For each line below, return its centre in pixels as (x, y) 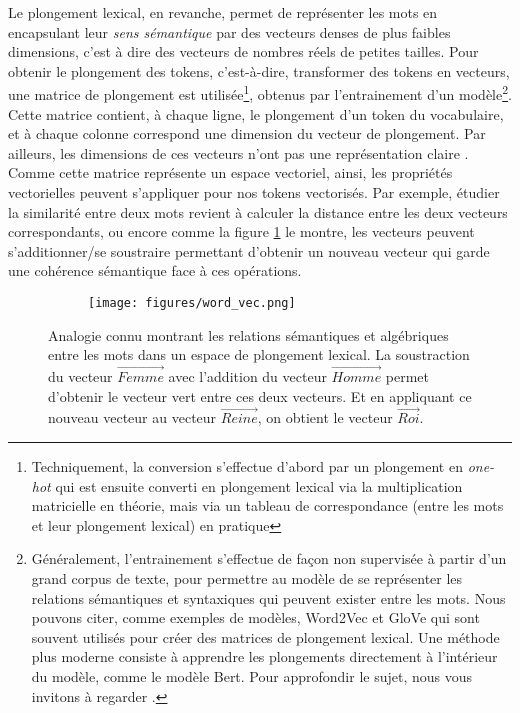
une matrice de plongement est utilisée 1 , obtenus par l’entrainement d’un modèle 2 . (260, 93)
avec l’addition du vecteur (247, 376)
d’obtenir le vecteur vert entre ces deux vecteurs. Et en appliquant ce (260, 395)
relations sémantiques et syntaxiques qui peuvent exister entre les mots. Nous (268, 597)
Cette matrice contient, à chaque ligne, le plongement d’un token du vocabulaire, (256, 113)
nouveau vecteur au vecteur (132, 417)
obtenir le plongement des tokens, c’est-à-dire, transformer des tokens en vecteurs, (259, 70)
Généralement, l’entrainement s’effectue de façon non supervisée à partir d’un (269, 558)
